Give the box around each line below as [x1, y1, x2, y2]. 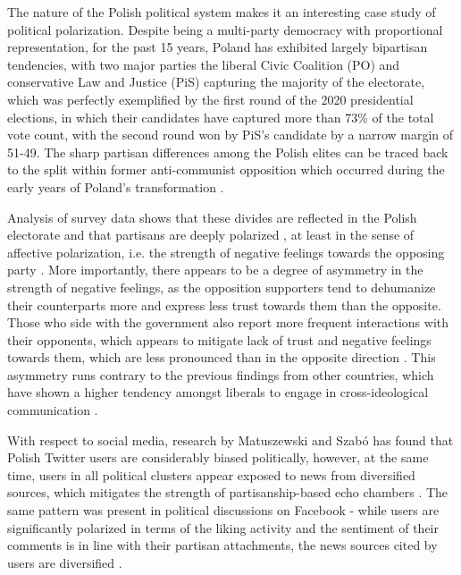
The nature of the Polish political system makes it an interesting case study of [7, 3, 436, 21]
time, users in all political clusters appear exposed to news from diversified [7, 465, 415, 484]
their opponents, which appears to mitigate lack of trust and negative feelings [7, 330, 432, 349]
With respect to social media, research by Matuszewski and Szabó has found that [7, 430, 454, 449]
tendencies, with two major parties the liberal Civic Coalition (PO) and [7, 55, 400, 73]
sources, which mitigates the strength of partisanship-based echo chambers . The [7, 483, 448, 502]
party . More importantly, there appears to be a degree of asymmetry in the [7, 260, 423, 279]
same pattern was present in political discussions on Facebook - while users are [7, 501, 440, 520]
